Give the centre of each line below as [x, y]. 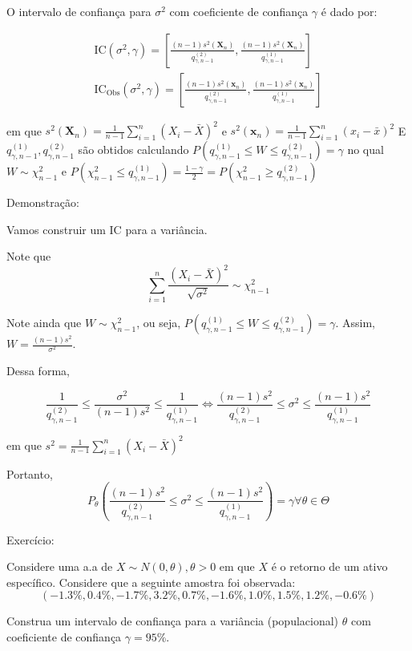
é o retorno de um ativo [329, 566]
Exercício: [30, 539]
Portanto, [30, 473]
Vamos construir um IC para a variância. [107, 229]
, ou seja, [159, 323]
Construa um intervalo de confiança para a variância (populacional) [173, 621]
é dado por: [349, 11]
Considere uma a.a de [60, 566]
